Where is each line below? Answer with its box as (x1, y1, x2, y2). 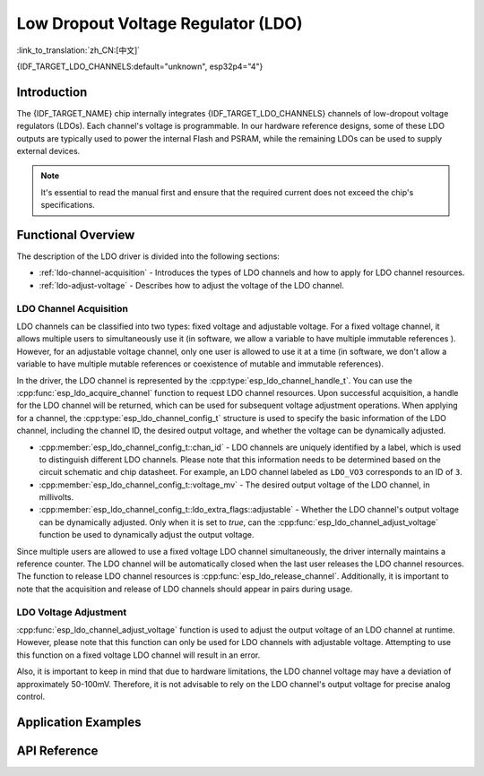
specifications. (40, 200, 96, 211)
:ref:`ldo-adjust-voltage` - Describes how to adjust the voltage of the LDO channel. (39, 280, 344, 290)
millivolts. (39, 492, 74, 503)
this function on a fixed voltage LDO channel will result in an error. (16, 650, 261, 660)
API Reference (16, 743, 99, 758)
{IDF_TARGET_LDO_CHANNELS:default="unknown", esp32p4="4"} (16, 61, 264, 72)
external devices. (16, 146, 81, 157)
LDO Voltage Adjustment (16, 606, 127, 618)
